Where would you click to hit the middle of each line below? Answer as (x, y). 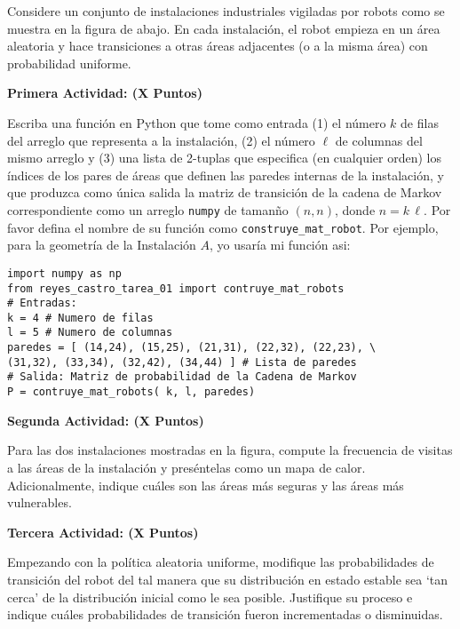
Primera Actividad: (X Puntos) (105, 93)
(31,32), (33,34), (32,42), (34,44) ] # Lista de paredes (182, 362)
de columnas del (379, 140)
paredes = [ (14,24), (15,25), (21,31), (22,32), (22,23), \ (192, 348)
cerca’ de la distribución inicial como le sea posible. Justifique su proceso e (210, 597)
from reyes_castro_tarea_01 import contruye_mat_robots (176, 288)
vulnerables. (40, 502)
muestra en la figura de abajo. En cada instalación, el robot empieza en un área (224, 28)
